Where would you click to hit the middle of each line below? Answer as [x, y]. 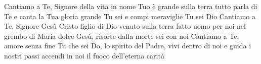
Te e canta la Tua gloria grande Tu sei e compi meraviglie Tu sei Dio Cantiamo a [130, 16]
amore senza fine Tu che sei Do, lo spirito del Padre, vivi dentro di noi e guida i [128, 46]
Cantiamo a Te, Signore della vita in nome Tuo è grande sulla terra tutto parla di [131, 6]
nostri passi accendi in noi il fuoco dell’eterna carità [84, 55]
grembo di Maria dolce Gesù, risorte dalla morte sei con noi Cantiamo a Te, [122, 36]
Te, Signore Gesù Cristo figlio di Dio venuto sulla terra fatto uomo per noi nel [125, 26]
